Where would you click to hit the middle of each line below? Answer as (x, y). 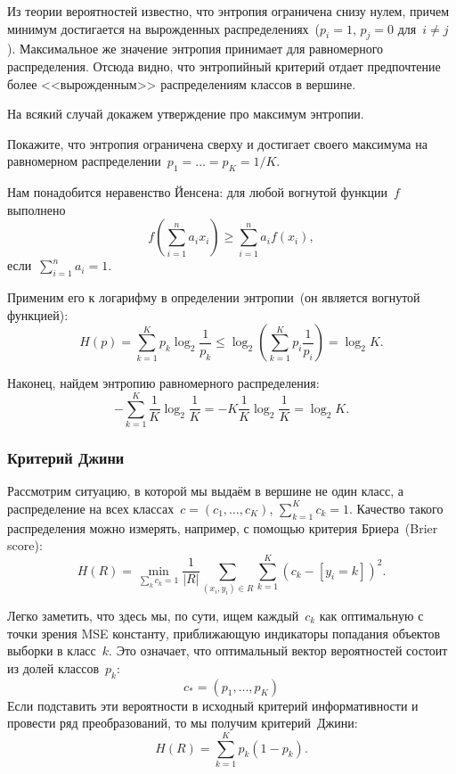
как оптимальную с (371, 615)
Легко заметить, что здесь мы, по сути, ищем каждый (153, 615)
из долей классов (53, 667)
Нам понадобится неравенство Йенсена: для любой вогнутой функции (197, 192)
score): (25, 545)
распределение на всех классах (91, 508)
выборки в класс (52, 650)
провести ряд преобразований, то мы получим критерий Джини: (183, 723)
